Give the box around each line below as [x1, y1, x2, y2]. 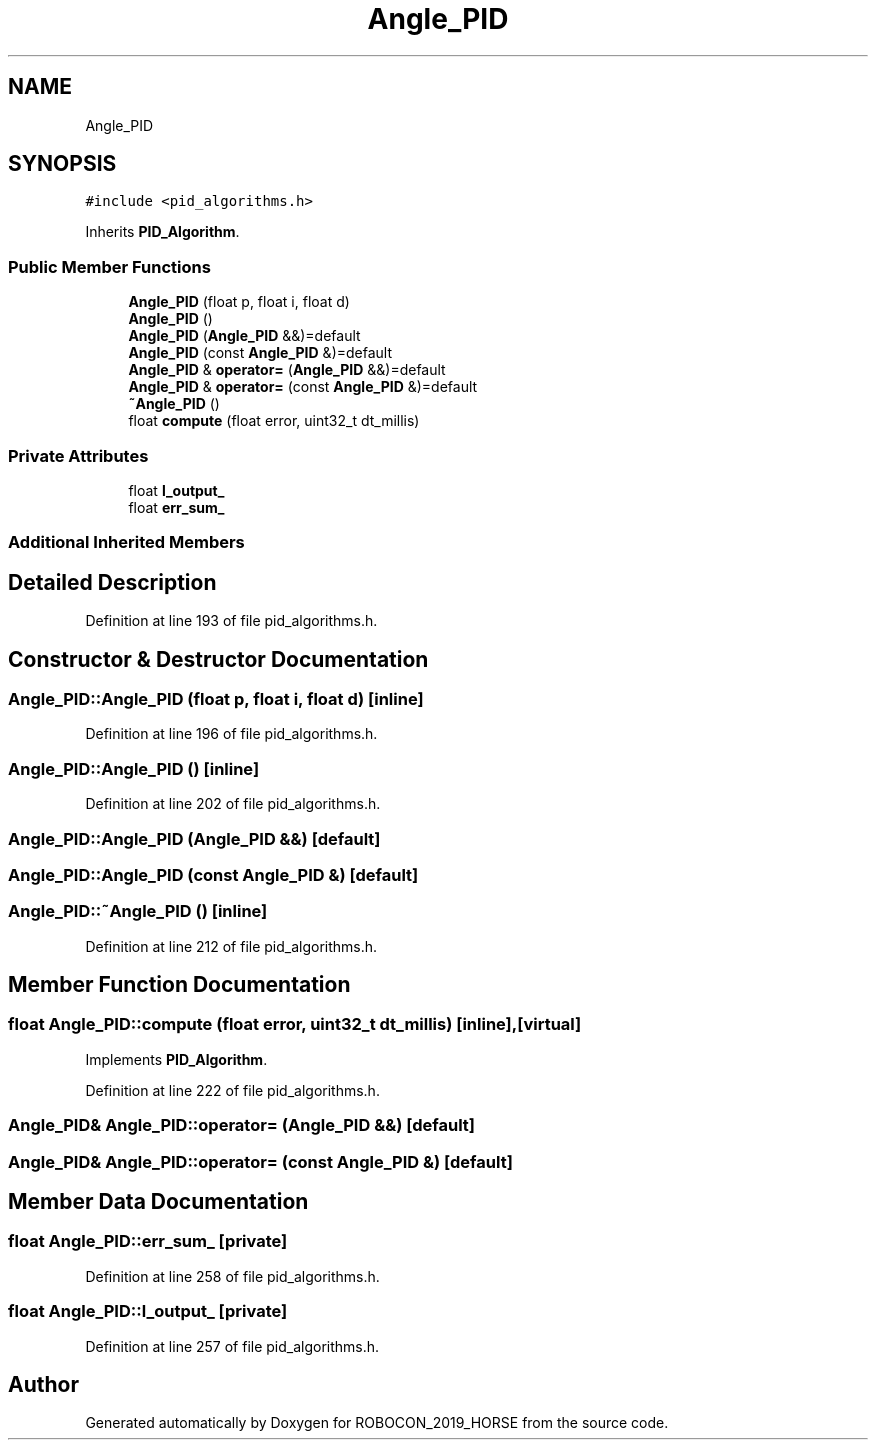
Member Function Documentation [8, 972, 351, 998]
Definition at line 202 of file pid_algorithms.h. [85, 795, 381, 813]
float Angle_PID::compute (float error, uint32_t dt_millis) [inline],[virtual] [8, 1014, 582, 1035]
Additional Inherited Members [8, 532, 245, 553]
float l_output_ [128, 481, 225, 499]
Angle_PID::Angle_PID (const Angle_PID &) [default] [8, 864, 419, 885]
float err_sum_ [128, 498, 225, 516]
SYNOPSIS [8, 151, 117, 177]
